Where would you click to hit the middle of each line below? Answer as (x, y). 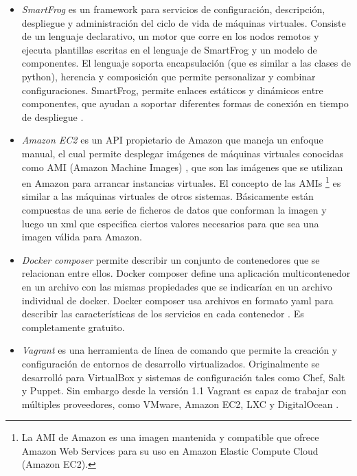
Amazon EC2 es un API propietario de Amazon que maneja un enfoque (172, 140)
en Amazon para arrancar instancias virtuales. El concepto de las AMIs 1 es (181, 182)
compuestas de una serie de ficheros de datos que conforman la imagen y (174, 209)
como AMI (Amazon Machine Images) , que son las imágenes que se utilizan (182, 167)
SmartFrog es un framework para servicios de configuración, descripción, (173, 9)
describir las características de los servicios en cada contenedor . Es (163, 314)
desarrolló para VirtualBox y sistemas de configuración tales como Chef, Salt (183, 377)
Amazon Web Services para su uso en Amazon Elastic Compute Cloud (170, 450)
